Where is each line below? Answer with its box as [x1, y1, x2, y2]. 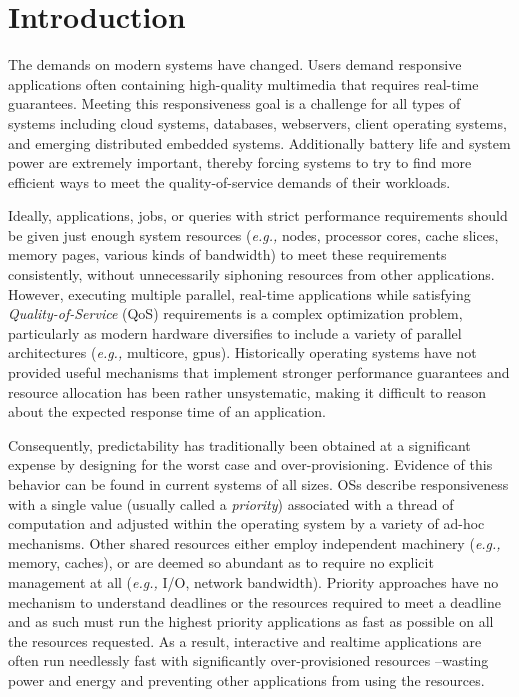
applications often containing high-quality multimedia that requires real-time [8, 73, 479, 94]
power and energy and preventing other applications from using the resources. [8, 669, 485, 690]
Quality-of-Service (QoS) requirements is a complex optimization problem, [8, 303, 463, 324]
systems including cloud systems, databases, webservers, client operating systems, [8, 112, 507, 133]
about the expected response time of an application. [8, 401, 326, 422]
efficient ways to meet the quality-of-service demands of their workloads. [8, 171, 451, 192]
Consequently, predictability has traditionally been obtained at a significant [8, 434, 471, 455]
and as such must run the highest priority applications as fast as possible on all [8, 611, 494, 632]
